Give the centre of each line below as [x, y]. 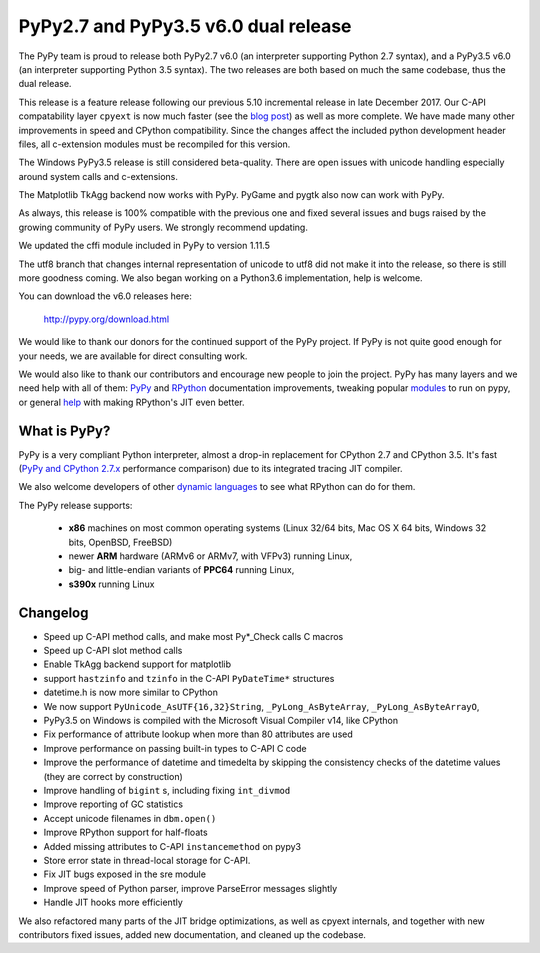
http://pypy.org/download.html [106, 319]
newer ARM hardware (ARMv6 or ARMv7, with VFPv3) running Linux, [210, 556]
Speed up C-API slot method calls [113, 651]
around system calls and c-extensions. [98, 176]
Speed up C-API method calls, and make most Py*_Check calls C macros [193, 636]
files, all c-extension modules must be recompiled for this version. [154, 144]
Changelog [53, 612]
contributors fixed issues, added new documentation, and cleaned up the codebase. [192, 934]
